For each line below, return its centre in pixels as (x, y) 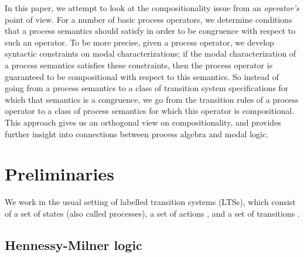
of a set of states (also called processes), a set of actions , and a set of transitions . (152, 213)
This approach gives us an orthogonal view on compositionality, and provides (143, 122)
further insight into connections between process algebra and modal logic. (137, 133)
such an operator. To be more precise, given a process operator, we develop (139, 42)
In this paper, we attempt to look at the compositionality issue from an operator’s (152, 8)
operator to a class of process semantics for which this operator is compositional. (150, 111)
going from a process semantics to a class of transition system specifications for (147, 88)
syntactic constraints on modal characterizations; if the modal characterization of (151, 53)
